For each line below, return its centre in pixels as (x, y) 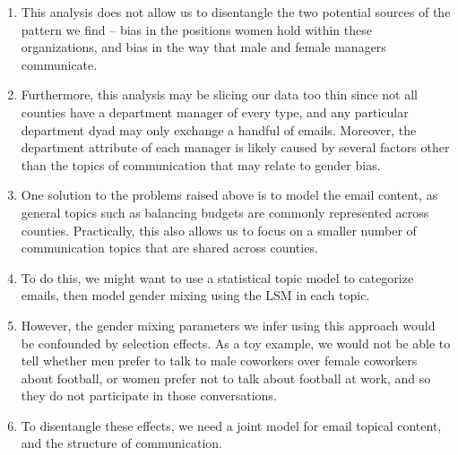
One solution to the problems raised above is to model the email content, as (229, 195)
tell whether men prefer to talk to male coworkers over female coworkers (219, 361)
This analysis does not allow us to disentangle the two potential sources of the (236, 12)
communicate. (59, 64)
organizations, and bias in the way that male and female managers (203, 47)
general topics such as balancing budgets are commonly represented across (225, 212)
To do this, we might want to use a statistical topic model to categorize (217, 277)
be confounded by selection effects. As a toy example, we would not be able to (236, 343)
